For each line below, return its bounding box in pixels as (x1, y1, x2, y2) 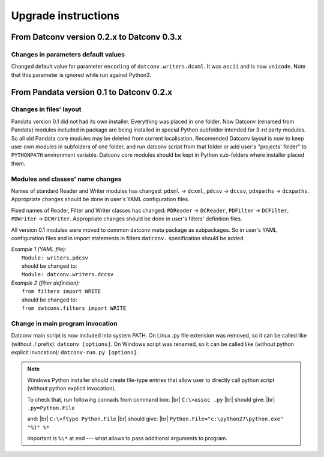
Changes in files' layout (11, 105, 82, 113)
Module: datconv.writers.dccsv (22, 271, 114, 278)
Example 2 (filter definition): (11, 279, 80, 286)
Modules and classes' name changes (11, 175, 122, 183)
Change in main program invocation (11, 319, 118, 327)
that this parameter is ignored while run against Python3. (11, 71, 151, 78)
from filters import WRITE (22, 288, 101, 295)
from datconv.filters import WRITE (22, 305, 127, 312)
